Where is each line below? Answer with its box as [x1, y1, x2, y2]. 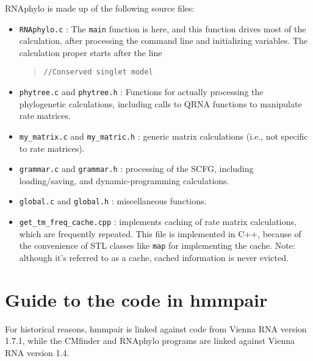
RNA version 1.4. [5, 346, 70, 359]
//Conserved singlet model [43, 68, 153, 77]
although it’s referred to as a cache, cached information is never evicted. [19, 251, 289, 263]
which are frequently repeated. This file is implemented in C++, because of [19, 227, 301, 240]
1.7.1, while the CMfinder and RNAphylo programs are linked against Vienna [5, 334, 295, 347]
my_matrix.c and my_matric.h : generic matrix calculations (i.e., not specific [19, 129, 308, 142]
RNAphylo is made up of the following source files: [5, 2, 195, 14]
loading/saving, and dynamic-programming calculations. [19, 174, 229, 187]
